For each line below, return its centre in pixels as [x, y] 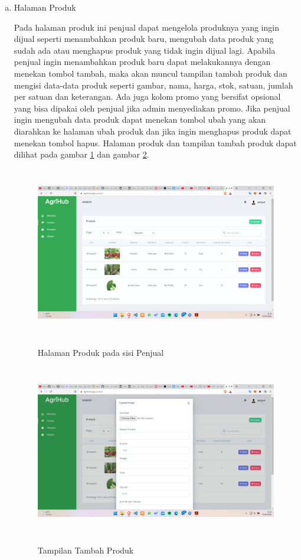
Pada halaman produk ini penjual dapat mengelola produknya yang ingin [146, 27]
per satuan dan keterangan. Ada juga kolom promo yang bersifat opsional [147, 96]
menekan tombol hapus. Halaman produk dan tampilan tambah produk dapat [155, 143]
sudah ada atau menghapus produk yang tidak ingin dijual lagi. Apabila [145, 50]
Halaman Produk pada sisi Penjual [101, 352]
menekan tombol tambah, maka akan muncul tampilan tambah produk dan [150, 73]
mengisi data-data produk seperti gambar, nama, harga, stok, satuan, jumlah [153, 85]
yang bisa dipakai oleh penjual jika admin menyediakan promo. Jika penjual [152, 108]
